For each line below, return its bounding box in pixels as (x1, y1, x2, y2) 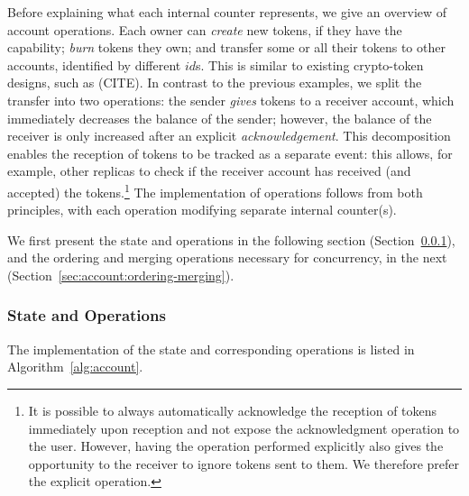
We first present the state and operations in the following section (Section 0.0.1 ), (7, 230, 455, 249)
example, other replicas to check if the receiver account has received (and (7, 161, 411, 180)
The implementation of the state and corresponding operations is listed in (7, 339, 415, 358)
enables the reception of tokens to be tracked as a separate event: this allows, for (7, 143, 453, 162)
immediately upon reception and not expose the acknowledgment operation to (28, 418, 460, 437)
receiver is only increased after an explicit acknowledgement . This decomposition (7, 126, 451, 145)
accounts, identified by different (7, 55, 181, 74)
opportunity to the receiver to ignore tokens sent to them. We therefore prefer (28, 454, 460, 473)
